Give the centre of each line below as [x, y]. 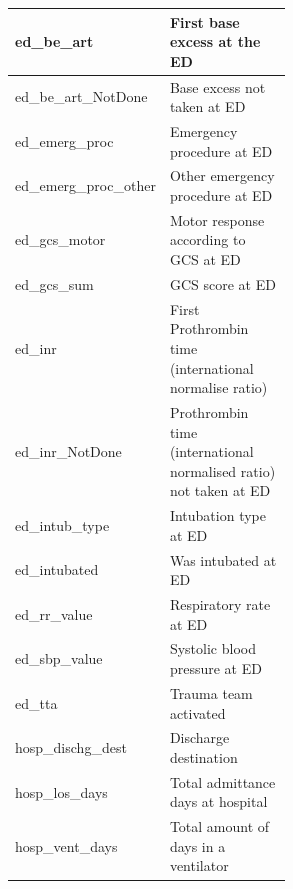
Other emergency [222, 175]
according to [207, 239]
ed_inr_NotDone [68, 451]
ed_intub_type [62, 524]
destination [203, 756]
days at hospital [218, 801]
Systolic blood [212, 648]
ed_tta [36, 702]
